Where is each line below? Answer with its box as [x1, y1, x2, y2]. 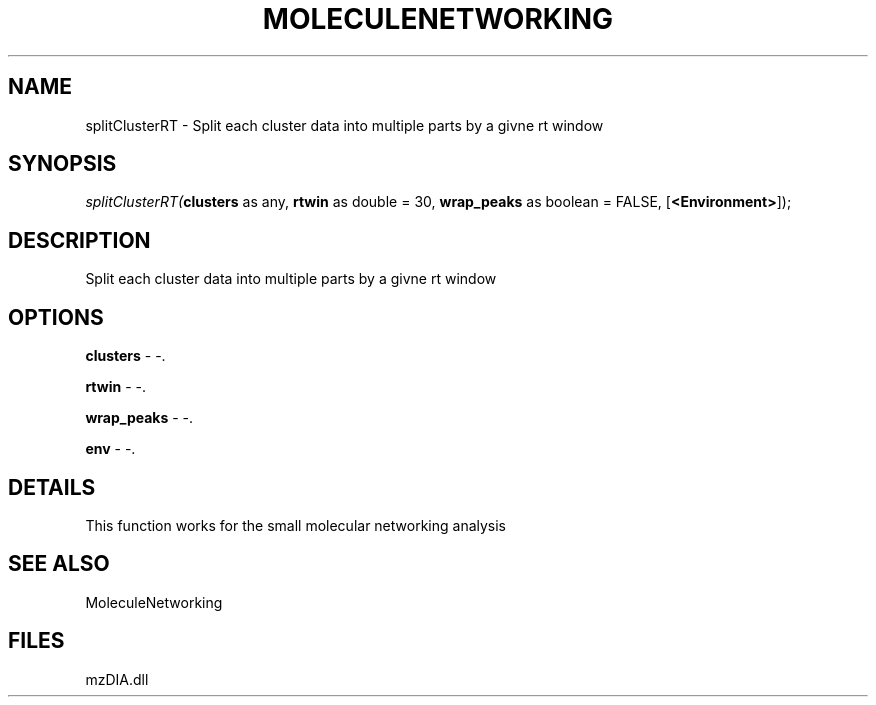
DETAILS [8, 474, 96, 500]
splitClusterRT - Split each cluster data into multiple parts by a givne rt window [85, 116, 604, 134]
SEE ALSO [8, 551, 110, 577]
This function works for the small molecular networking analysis [85, 516, 507, 534]
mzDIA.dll [85, 670, 149, 688]
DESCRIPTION [8, 227, 151, 253]
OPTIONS [8, 304, 104, 330]
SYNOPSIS [8, 151, 117, 177]
